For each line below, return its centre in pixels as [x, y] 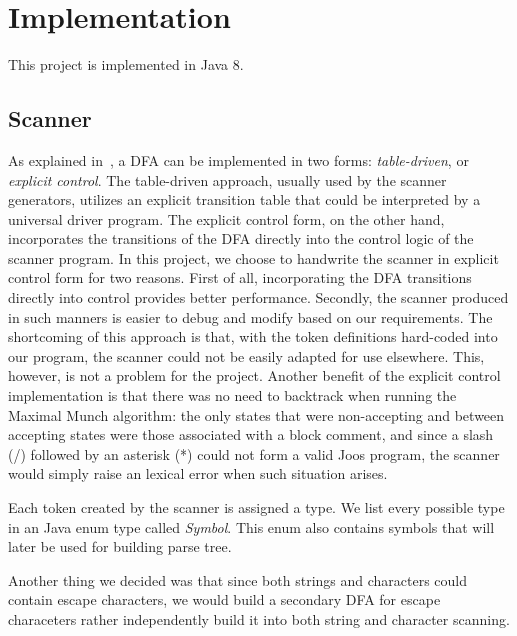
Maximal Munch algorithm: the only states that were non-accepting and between [256, 414]
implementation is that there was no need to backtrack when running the [232, 395]
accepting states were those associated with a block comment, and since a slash [251, 434]
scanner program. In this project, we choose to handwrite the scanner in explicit [253, 257]
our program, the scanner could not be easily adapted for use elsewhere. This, [246, 355]
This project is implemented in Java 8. [126, 64]
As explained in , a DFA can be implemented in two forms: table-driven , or [238, 159]
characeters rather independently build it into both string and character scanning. [259, 618]
